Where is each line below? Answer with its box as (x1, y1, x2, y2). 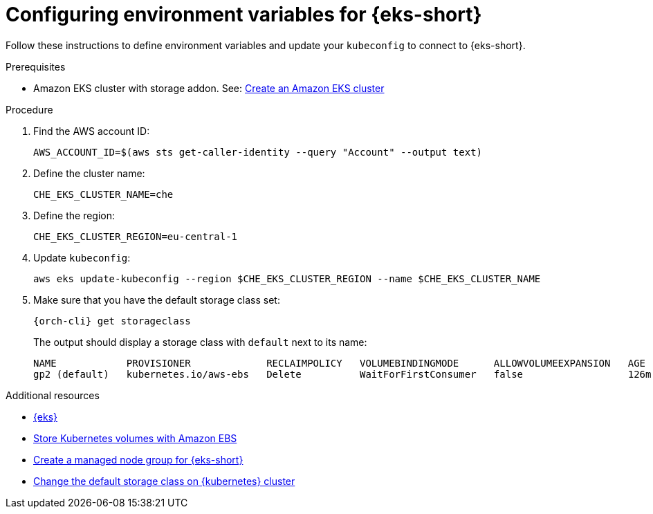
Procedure (6, 103, 53, 116)
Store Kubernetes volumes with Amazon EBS (33, 432, 237, 444)
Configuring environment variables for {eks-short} (6, 3, 482, 26)
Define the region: (33, 209, 116, 221)
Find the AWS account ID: (33, 125, 150, 137)
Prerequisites (6, 60, 66, 73)
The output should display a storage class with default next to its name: (33, 336, 367, 348)
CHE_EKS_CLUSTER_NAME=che (33, 188, 174, 200)
